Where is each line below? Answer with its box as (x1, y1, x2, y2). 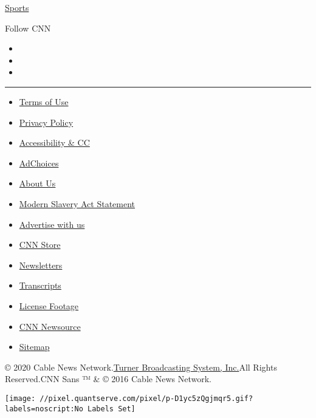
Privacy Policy (19, 115, 74, 128)
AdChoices (19, 156, 59, 169)
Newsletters (19, 258, 63, 271)
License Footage (19, 299, 79, 312)
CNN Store (19, 238, 61, 251)
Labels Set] (88, 404, 136, 413)
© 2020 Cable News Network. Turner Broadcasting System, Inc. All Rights (5, 360, 277, 373)
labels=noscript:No (5, 404, 83, 413)
